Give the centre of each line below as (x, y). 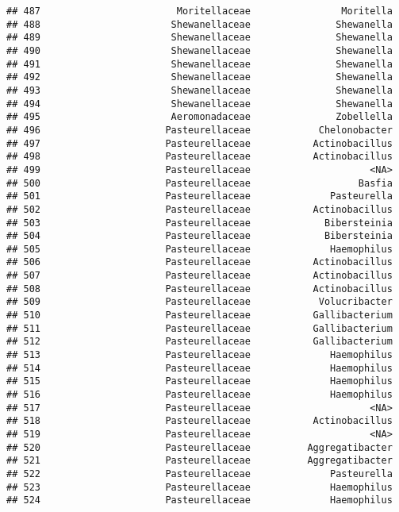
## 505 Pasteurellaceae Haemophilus (199, 249)
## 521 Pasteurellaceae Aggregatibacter (199, 461)
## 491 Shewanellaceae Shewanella (199, 64)
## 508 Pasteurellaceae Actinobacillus (199, 289)
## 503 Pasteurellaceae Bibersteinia (199, 223)
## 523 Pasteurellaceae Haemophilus (199, 487)
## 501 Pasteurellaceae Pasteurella (199, 196)
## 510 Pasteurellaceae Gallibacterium (199, 316)
